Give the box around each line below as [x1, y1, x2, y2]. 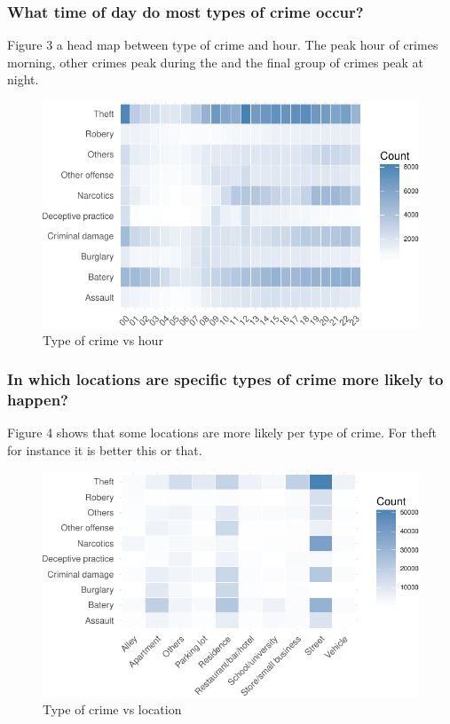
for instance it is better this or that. [7, 440, 202, 459]
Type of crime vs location [43, 699, 182, 718]
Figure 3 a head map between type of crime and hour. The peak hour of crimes [7, 35, 438, 54]
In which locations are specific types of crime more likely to [7, 368, 444, 390]
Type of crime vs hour [43, 330, 163, 349]
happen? [7, 389, 68, 411]
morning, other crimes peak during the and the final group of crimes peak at [7, 52, 424, 71]
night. [7, 70, 39, 89]
